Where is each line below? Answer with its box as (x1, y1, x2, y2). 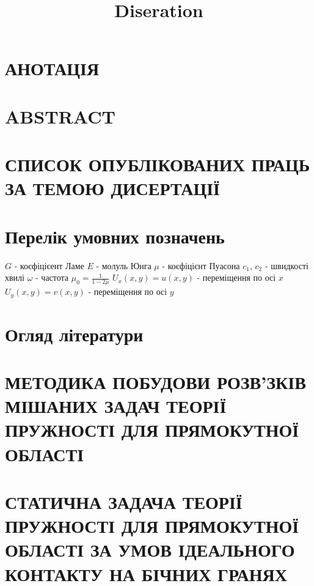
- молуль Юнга (96, 259, 152, 272)
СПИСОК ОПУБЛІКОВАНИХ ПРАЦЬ (5, 152, 310, 177)
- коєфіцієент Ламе (14, 259, 84, 272)
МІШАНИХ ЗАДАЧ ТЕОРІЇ (5, 393, 227, 418)
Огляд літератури (5, 321, 144, 346)
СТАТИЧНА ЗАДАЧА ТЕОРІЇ (5, 489, 243, 514)
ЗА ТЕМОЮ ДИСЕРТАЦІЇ (5, 176, 220, 201)
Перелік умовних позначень (5, 223, 225, 248)
